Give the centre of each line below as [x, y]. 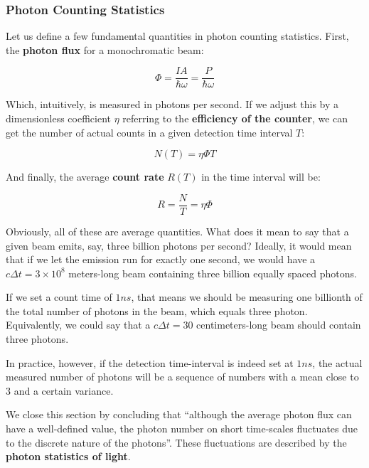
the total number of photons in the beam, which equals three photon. [157, 310]
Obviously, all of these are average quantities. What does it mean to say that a [177, 231]
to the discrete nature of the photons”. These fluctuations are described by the [176, 442]
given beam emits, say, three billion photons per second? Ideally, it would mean [179, 245]
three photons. [37, 339]
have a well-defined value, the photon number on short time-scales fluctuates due [182, 429]
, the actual [337, 362]
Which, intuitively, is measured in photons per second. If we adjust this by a [172, 104]
